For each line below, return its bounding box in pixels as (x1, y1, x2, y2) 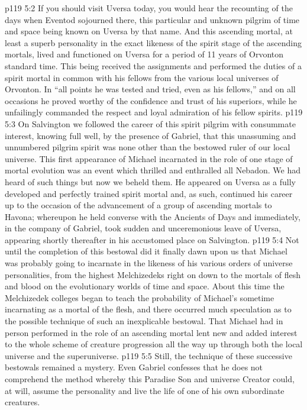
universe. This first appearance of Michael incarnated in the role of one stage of (5, 152, 293, 164)
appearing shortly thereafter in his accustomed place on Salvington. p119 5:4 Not (5, 233, 299, 246)
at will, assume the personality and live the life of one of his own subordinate (5, 384, 285, 396)
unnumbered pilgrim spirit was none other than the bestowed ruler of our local (5, 141, 290, 153)
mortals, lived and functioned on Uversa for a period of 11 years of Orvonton (5, 48, 284, 60)
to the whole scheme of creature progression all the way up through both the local (5, 338, 303, 350)
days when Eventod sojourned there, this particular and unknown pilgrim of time (5, 13, 300, 25)
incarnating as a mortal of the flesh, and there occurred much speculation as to (5, 303, 292, 315)
